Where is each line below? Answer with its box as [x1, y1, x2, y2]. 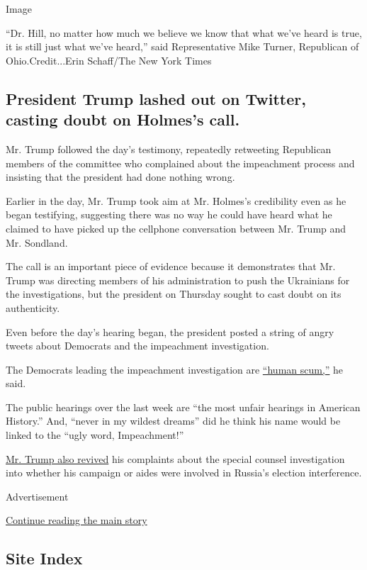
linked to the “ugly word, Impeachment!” [6, 428, 184, 442]
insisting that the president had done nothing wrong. [6, 169, 235, 184]
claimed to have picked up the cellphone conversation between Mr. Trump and [6, 220, 346, 235]
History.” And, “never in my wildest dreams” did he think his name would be [6, 413, 341, 428]
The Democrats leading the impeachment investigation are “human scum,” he [6, 362, 344, 376]
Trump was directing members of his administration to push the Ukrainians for [6, 272, 350, 287]
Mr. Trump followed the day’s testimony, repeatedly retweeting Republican [6, 141, 332, 156]
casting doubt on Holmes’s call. [6, 108, 240, 130]
